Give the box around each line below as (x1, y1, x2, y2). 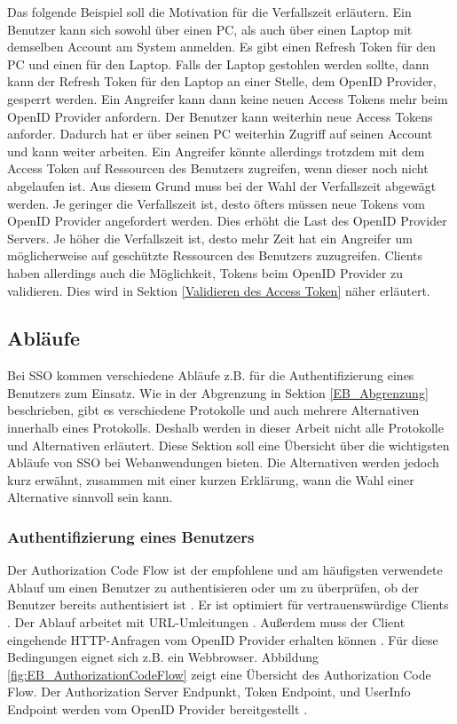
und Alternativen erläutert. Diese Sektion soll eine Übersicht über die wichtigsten (7, 435, 450, 454)
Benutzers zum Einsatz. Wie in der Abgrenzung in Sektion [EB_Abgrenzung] (7, 383, 429, 402)
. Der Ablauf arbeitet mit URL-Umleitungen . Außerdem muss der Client (7, 613, 406, 632)
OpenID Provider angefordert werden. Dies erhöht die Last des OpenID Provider (7, 211, 447, 230)
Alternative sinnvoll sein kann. (7, 488, 173, 506)
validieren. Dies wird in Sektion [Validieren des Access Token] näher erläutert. (7, 281, 430, 299)
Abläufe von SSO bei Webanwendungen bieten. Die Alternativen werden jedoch (7, 453, 439, 472)
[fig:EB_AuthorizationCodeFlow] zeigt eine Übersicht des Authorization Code (7, 664, 431, 683)
